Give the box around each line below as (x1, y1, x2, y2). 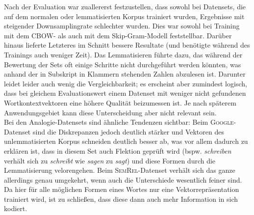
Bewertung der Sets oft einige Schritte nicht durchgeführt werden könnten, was (4, 59, 241, 69)
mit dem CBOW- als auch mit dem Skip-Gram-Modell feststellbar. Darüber (4, 30, 232, 40)
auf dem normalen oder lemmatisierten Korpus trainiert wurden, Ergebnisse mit (4, 11, 245, 21)
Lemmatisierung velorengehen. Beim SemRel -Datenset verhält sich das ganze (4, 165, 235, 175)
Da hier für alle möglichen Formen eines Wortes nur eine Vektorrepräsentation (4, 184, 239, 194)
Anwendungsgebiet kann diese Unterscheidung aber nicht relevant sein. (4, 107, 217, 117)
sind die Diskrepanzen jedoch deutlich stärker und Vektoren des (32, 126, 224, 136)
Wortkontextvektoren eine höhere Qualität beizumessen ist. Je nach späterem (4, 97, 236, 107)
